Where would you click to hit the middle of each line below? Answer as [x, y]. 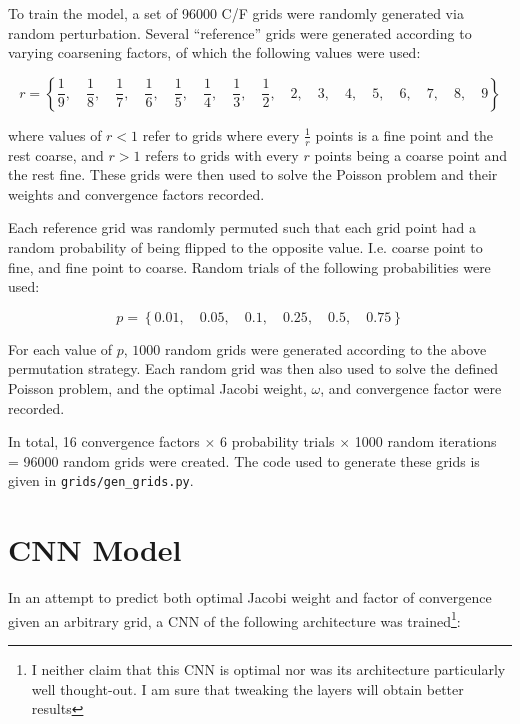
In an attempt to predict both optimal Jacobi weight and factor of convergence [250, 597]
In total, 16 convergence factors [104, 441]
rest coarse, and [56, 154]
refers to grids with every [222, 154]
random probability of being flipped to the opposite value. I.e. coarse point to [245, 246]
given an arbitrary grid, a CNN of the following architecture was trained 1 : [234, 619]
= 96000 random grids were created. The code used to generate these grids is [244, 460]
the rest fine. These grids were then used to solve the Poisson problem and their [253, 174]
